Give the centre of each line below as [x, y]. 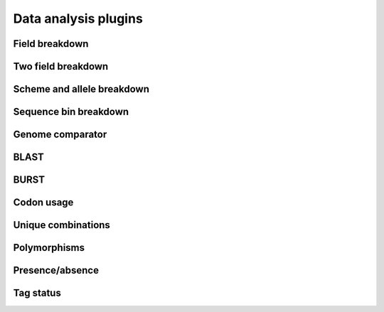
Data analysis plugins [78, 18]
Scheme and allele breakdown [81, 89]
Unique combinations [62, 225]
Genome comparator [60, 135]
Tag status [37, 293]
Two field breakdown [61, 66]
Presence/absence [56, 270]
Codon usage [43, 203]
